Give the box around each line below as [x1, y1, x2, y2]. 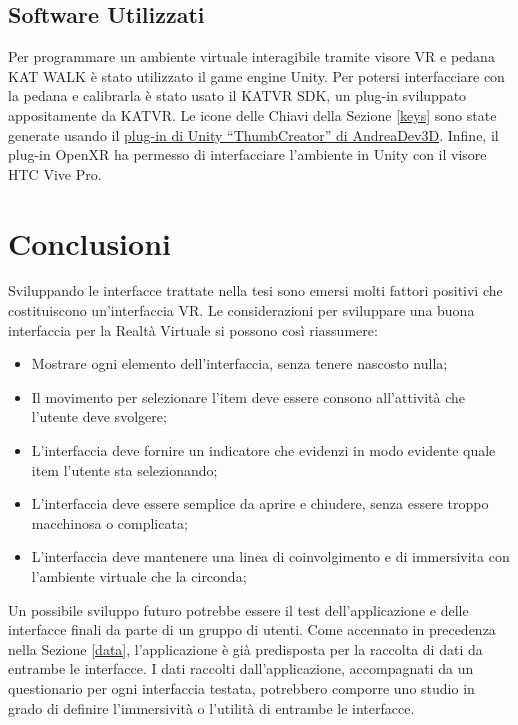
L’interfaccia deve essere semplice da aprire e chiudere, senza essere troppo [31, 493, 489, 514]
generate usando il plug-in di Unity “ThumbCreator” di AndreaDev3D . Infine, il [8, 124, 499, 145]
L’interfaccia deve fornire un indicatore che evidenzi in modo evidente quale [31, 440, 496, 461]
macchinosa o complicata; [31, 512, 188, 533]
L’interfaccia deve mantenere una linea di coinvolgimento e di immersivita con [31, 546, 510, 567]
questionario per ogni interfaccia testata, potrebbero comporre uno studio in [8, 677, 475, 698]
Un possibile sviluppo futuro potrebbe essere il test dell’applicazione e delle [8, 599, 469, 620]
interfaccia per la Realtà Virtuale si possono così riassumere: [8, 319, 378, 340]
